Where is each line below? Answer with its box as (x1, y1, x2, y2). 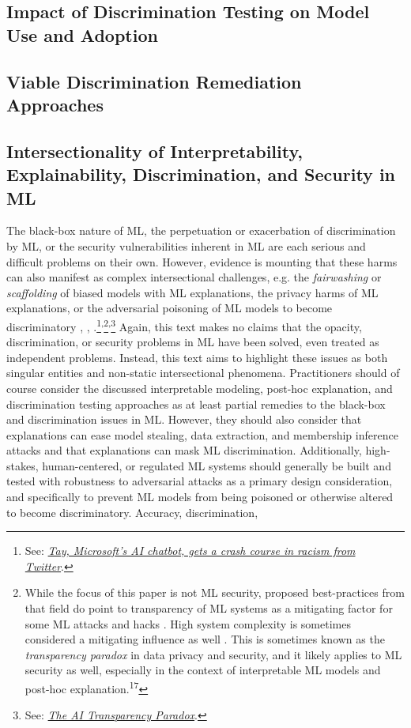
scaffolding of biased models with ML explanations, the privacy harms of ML (6, 284, 379, 300)
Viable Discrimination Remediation (6, 69, 302, 93)
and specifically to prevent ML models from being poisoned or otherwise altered (6, 488, 394, 505)
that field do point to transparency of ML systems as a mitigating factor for (25, 600, 393, 617)
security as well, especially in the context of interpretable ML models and (25, 662, 381, 678)
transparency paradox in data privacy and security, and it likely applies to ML (25, 646, 402, 662)
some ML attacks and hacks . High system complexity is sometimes (25, 615, 351, 632)
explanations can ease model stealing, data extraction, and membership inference (6, 426, 398, 443)
